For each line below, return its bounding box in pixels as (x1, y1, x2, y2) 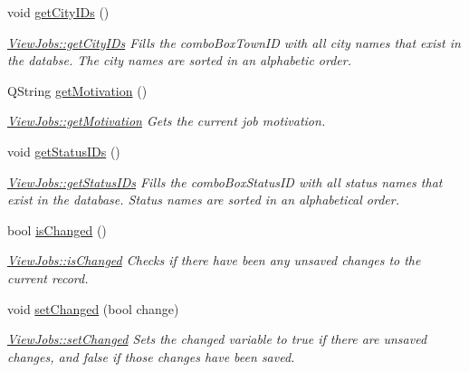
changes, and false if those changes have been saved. (7, 347, 295, 366)
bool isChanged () (7, 220, 107, 239)
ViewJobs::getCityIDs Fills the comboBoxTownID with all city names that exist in (7, 33, 461, 52)
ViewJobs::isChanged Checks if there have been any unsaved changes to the (7, 251, 421, 270)
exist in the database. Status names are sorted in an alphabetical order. (7, 190, 400, 209)
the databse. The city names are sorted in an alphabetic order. (7, 51, 352, 70)
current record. (7, 268, 89, 287)
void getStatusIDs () (7, 141, 120, 160)
